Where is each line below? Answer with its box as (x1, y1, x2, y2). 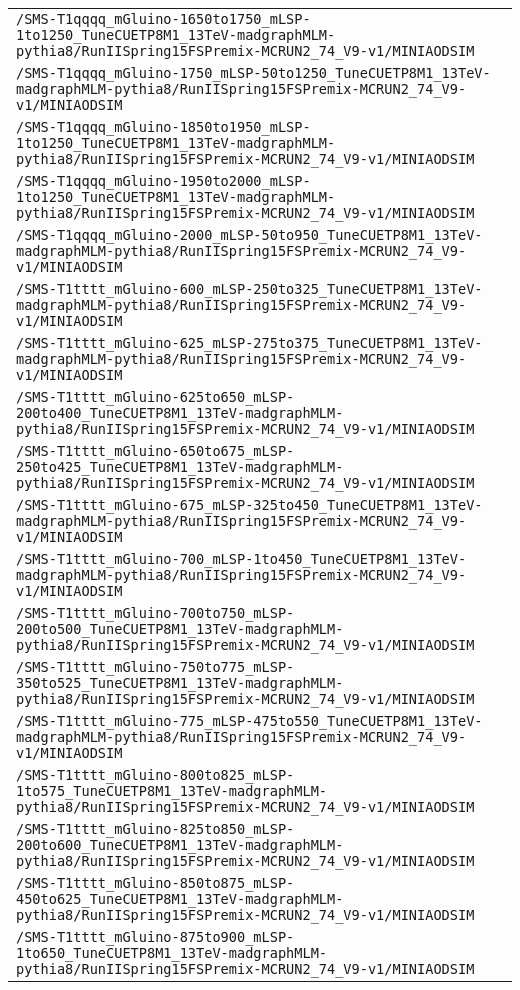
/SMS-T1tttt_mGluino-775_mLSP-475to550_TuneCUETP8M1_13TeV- (16, 713, 483, 729)
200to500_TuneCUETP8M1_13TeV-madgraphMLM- (16, 621, 344, 637)
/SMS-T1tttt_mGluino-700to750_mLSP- (16, 605, 295, 621)
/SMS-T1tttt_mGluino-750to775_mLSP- (16, 659, 295, 675)
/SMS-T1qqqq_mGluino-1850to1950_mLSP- (16, 119, 311, 135)
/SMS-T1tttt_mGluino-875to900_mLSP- (16, 929, 295, 945)
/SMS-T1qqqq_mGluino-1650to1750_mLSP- (16, 11, 311, 27)
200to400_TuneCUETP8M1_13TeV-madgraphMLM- (16, 405, 344, 421)
